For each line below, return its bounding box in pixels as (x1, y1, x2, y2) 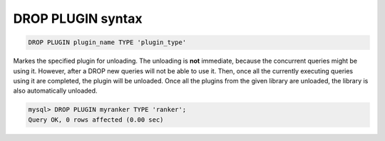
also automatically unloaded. (13, 86, 98, 95)
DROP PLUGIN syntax (13, 11, 143, 26)
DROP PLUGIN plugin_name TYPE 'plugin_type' (28, 38, 187, 46)
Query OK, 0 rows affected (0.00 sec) (28, 115, 164, 124)
